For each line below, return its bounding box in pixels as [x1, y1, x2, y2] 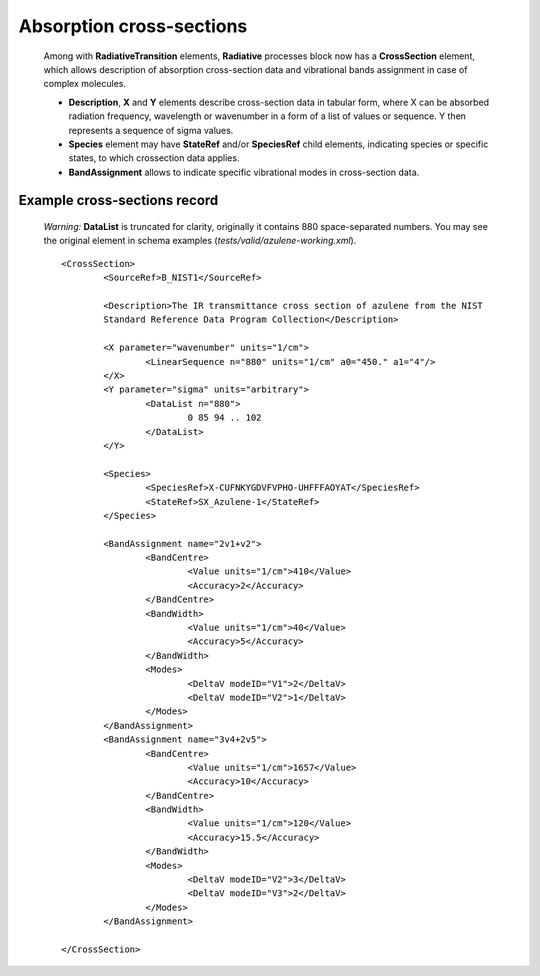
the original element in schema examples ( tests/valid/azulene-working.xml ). [43, 235, 357, 247]
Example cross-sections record [18, 192, 219, 209]
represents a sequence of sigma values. [68, 124, 234, 136]
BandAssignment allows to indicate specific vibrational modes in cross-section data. [68, 166, 420, 178]
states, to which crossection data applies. [68, 152, 240, 164]
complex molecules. [43, 78, 127, 90]
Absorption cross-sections [18, 15, 248, 37]
